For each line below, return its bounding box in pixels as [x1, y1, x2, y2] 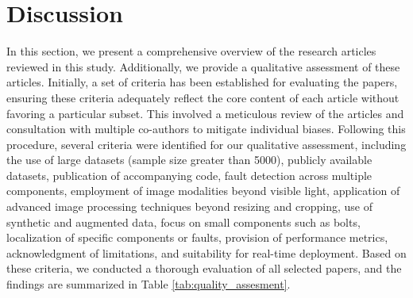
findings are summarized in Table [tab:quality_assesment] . [6, 276, 291, 292]
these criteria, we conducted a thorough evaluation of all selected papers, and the [6, 260, 402, 277]
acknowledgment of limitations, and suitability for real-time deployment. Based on [6, 244, 407, 261]
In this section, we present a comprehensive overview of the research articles [6, 43, 376, 59]
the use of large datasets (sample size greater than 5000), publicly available [6, 151, 372, 168]
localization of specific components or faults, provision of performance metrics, [6, 229, 388, 246]
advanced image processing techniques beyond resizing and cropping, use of [6, 198, 372, 215]
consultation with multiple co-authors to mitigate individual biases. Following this [6, 120, 406, 137]
